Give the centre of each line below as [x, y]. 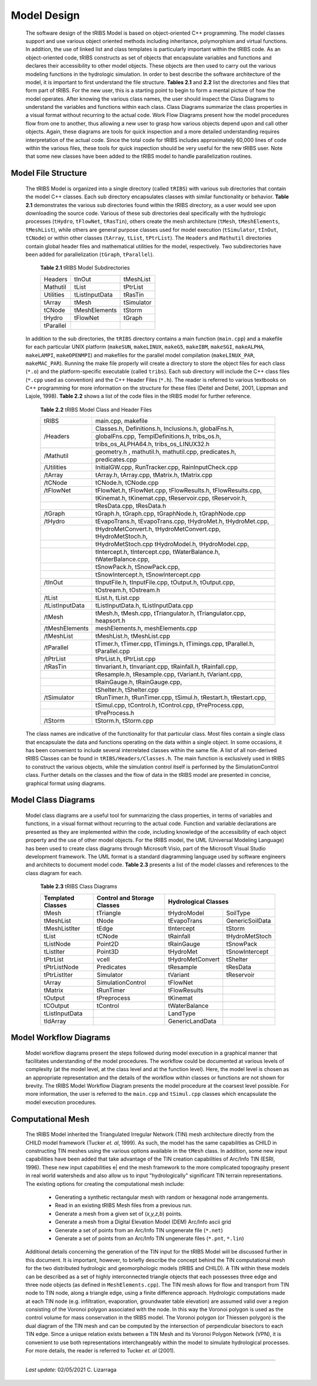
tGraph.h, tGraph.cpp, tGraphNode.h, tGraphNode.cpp [171, 514]
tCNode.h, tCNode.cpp [127, 483]
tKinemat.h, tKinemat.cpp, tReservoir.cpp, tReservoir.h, [171, 498]
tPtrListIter [58, 975]
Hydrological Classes [198, 902]
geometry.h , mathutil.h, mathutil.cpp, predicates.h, [166, 452]
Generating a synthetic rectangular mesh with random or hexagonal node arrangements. [162, 1197]
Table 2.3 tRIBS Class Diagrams [79, 886]
